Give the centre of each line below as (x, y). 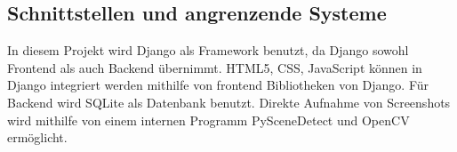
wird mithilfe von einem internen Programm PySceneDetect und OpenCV (208, 120)
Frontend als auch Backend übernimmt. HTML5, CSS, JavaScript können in (215, 67)
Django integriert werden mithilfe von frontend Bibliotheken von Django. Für (218, 85)
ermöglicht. (37, 137)
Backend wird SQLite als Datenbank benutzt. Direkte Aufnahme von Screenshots (229, 102)
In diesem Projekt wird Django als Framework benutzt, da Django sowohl (208, 50)
